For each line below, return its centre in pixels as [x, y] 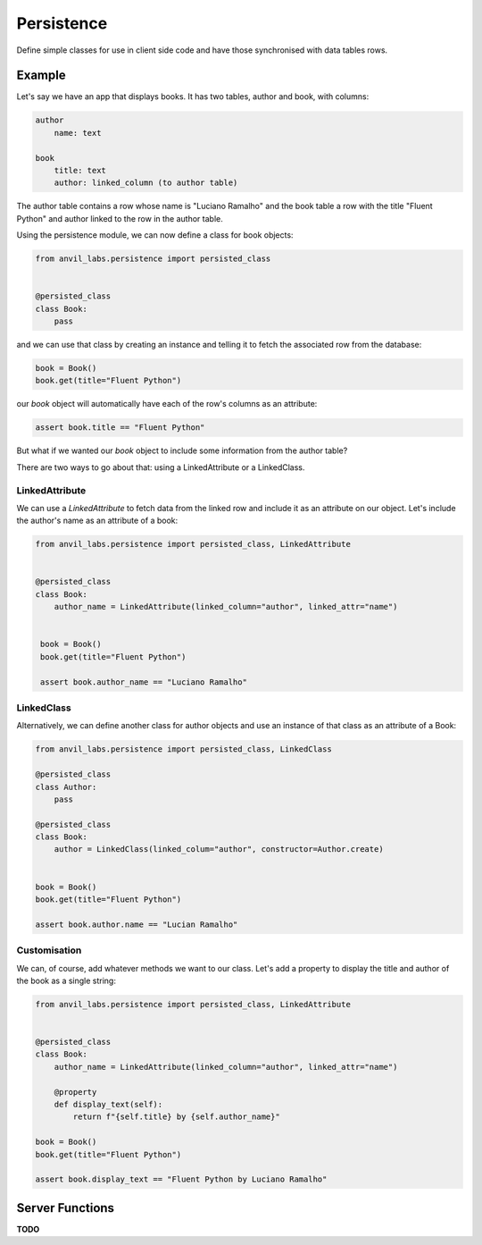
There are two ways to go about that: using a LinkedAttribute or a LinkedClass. [161, 467]
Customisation [49, 950]
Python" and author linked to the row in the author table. [120, 218]
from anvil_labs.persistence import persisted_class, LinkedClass [183, 749]
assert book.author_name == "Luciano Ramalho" [144, 682]
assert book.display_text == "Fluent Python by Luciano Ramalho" [181, 1179]
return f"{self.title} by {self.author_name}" [176, 1117]
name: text [78, 133]
